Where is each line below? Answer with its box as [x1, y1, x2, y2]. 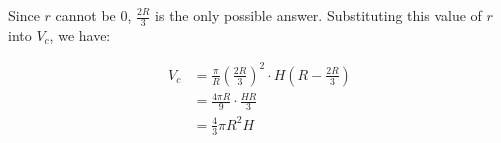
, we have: [49, 24, 111, 45]
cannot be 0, [55, 5, 132, 25]
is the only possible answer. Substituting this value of [155, 5, 482, 25]
